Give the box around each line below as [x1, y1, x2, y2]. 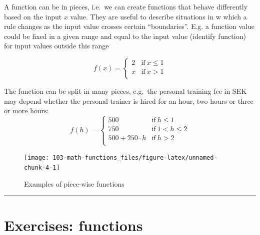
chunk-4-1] [24, 164, 60, 172]
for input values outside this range [4, 40, 109, 51]
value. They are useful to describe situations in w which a [70, 11, 247, 21]
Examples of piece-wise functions [24, 178, 124, 189]
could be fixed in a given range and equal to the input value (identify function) [4, 30, 246, 41]
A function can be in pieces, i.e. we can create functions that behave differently [4, 1, 248, 11]
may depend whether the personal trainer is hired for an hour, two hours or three [4, 95, 253, 106]
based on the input [4, 11, 62, 21]
